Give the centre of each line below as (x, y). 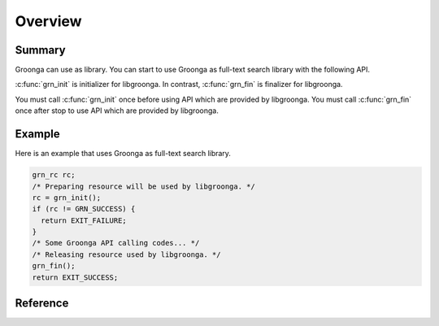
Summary (40, 50)
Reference (42, 304)
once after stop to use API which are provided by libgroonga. (117, 111)
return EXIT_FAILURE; (84, 220)
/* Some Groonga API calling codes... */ (116, 243)
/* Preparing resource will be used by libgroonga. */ (143, 186)
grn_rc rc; (54, 175)
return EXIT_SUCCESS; (75, 277)
